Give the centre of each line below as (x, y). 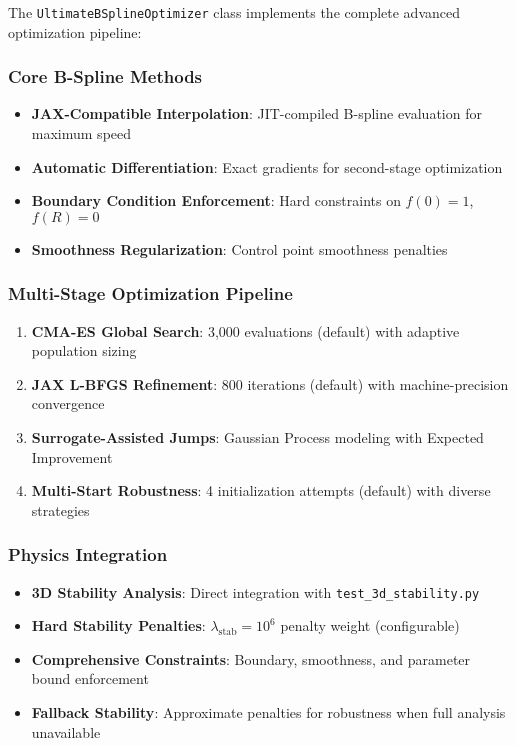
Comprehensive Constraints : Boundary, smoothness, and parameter (251, 658)
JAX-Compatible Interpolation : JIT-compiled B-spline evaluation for (256, 113)
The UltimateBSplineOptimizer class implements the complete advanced (234, 12)
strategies (60, 509)
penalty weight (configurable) (370, 625)
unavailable (66, 731)
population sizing (84, 350)
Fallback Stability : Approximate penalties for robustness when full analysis (268, 712)
